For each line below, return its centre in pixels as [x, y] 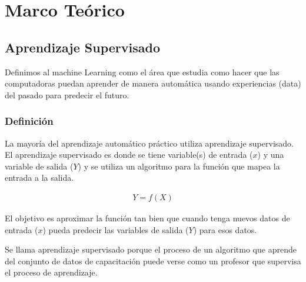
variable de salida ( [39, 166]
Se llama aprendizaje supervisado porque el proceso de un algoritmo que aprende [151, 249]
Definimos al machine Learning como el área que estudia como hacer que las [142, 72]
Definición [29, 121]
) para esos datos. [225, 229]
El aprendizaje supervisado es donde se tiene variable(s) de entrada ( [129, 155]
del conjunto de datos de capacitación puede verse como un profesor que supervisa [153, 261]
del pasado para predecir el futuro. [67, 94]
